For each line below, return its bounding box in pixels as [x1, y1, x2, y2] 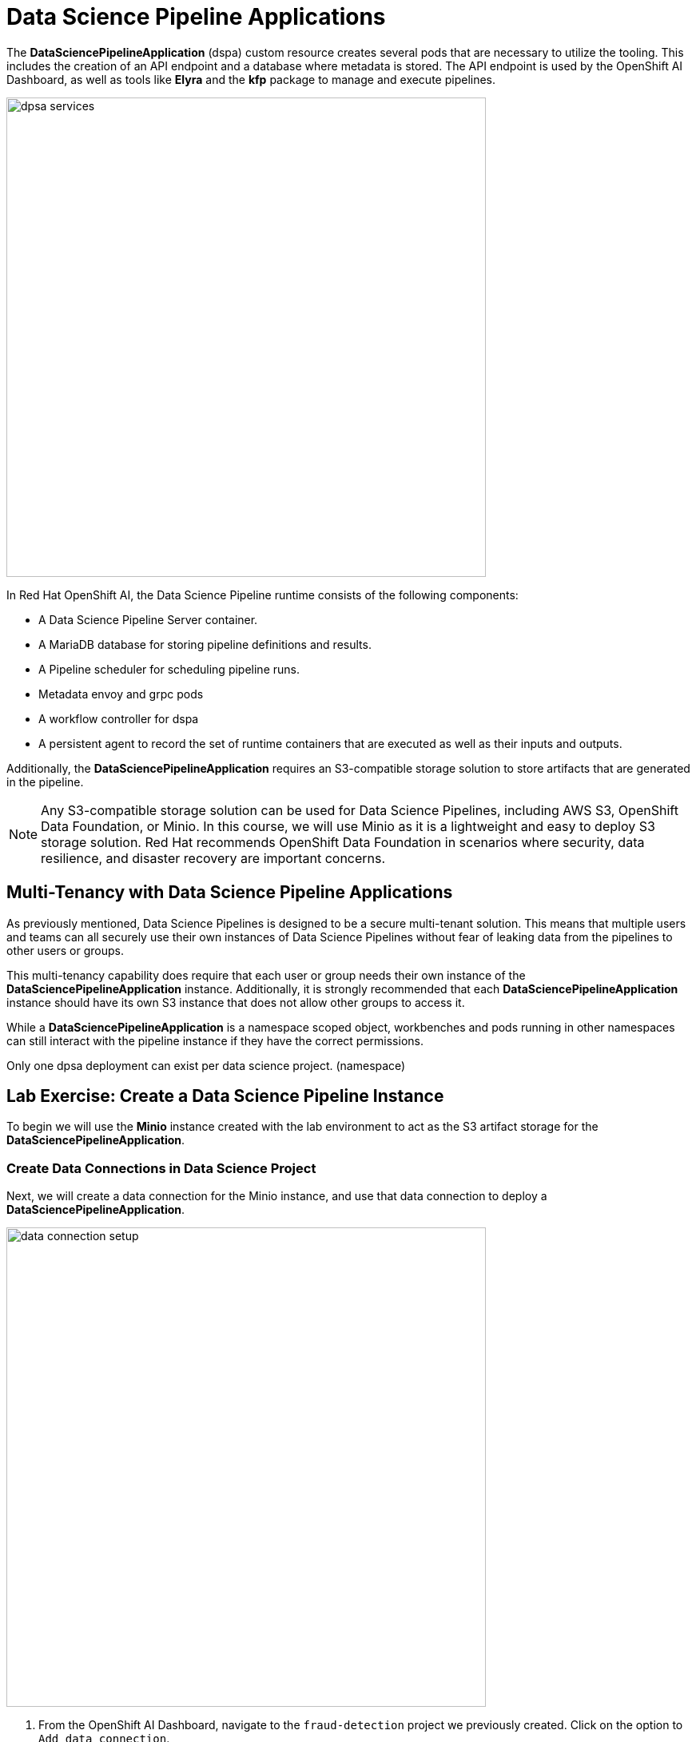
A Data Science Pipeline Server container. [38, 612, 258, 626]
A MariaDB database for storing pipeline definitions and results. [38, 637, 372, 651]
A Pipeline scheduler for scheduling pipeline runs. [38, 662, 300, 676]
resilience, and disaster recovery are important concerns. [41, 849, 386, 866]
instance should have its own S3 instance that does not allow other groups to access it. [6, 995, 465, 1009]
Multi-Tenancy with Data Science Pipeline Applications [6, 882, 453, 903]
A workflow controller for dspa [38, 711, 199, 726]
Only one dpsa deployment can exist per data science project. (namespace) [6, 1058, 406, 1072]
